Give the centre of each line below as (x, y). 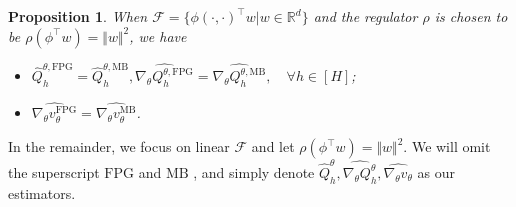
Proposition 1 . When (78, 16)
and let (273, 146)
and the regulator (365, 16)
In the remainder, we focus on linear (119, 146)
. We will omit (447, 146)
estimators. (42, 192)
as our (436, 171)
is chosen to (471, 16)
